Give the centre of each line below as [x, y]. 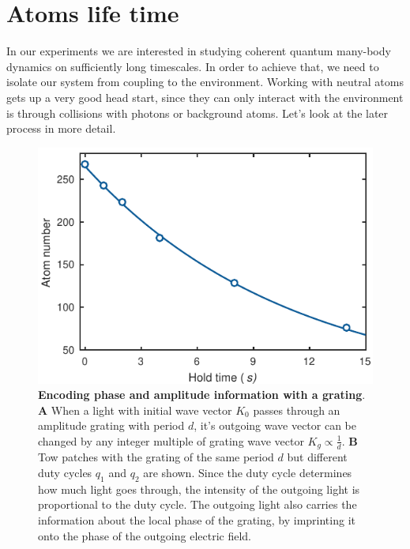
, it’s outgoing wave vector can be [275, 425]
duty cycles [65, 472]
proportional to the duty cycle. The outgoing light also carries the [197, 504]
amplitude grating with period [111, 425]
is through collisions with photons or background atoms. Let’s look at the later [197, 113]
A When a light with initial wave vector [135, 410]
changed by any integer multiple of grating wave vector [171, 440]
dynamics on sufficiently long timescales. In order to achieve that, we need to [193, 66]
